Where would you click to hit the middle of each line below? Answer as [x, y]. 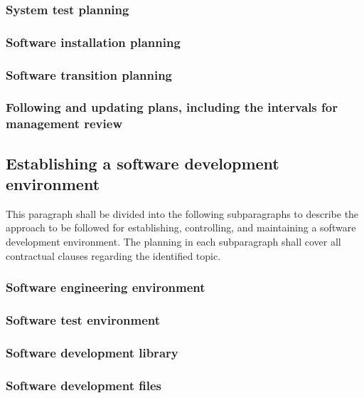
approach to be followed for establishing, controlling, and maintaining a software [181, 227]
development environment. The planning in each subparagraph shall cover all [173, 242]
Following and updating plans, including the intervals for [172, 107]
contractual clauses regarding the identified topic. [113, 255]
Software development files [84, 385]
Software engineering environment [106, 287]
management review [64, 124]
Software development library [92, 352]
